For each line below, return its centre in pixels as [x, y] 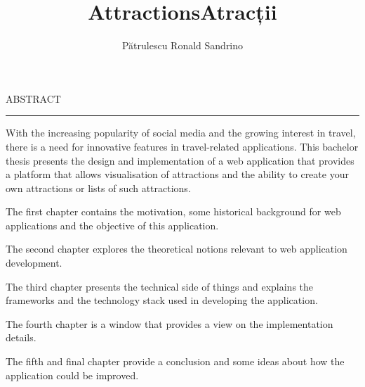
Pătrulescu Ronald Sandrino [182, 45]
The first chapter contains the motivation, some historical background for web [173, 211]
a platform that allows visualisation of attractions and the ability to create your [177, 174]
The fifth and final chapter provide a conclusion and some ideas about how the [175, 361]
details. [21, 337]
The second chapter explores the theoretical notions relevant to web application [177, 249]
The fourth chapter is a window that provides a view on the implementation [170, 323]
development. [34, 263]
